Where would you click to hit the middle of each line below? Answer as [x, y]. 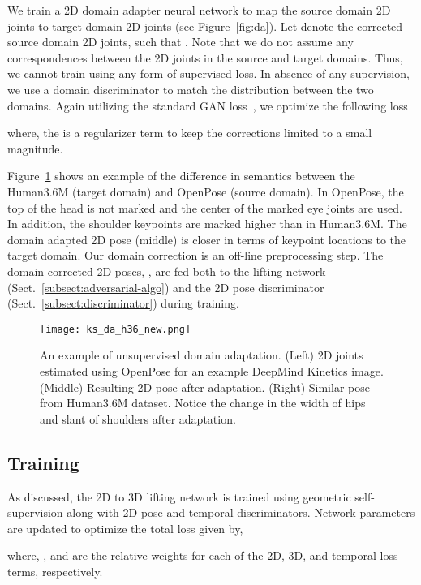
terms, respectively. [55, 571]
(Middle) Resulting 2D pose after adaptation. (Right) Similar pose [205, 387]
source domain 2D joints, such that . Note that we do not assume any [180, 42]
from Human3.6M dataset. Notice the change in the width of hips [203, 403]
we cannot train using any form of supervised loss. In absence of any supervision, [208, 73]
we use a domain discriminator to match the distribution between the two [191, 89]
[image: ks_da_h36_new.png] [116, 329]
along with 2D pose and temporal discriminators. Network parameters [241, 512]
